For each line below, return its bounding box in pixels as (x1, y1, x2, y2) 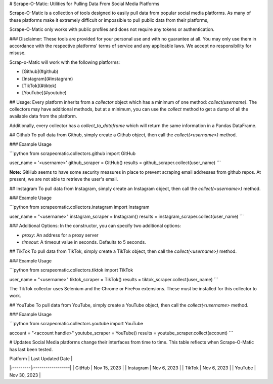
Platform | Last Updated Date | (9, 356, 73, 362)
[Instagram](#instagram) (22, 75, 73, 82)
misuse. (9, 50, 26, 56)
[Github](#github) (22, 68, 59, 74)
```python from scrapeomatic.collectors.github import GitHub (9, 150, 136, 157)
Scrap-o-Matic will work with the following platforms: (9, 59, 120, 65)
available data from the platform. (9, 113, 77, 119)
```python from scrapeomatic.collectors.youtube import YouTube (9, 321, 144, 327)
